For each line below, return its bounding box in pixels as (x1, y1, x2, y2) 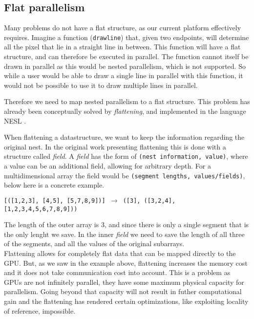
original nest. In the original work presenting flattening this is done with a (4, 141, 226, 151)
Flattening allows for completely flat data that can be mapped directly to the (4, 248, 236, 258)
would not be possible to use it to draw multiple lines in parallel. (4, 80, 198, 90)
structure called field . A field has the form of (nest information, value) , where (4, 151, 248, 161)
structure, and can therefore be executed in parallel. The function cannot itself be (4, 51, 249, 62)
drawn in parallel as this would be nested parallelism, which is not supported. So (4, 61, 246, 71)
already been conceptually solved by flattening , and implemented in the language (4, 106, 246, 116)
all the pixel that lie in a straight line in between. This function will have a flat (4, 42, 241, 52)
